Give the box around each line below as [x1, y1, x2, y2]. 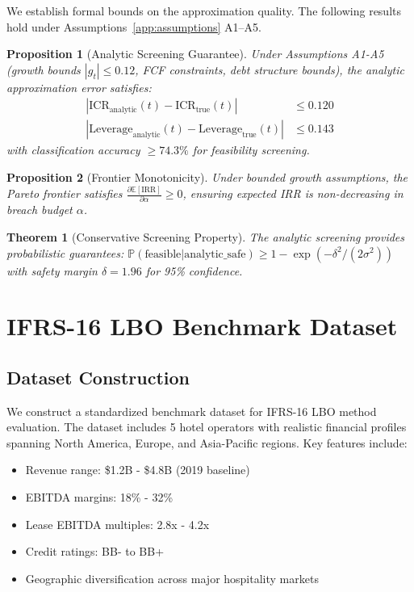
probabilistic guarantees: [6, 244, 124, 261]
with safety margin [6, 262, 98, 279]
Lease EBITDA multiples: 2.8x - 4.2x [25, 515, 210, 532]
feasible [144, 248, 182, 260]
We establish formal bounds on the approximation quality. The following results [6, 2, 402, 19]
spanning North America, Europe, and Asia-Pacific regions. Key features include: [6, 434, 408, 451]
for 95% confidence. [145, 262, 243, 279]
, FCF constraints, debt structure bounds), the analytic [135, 61, 404, 78]
